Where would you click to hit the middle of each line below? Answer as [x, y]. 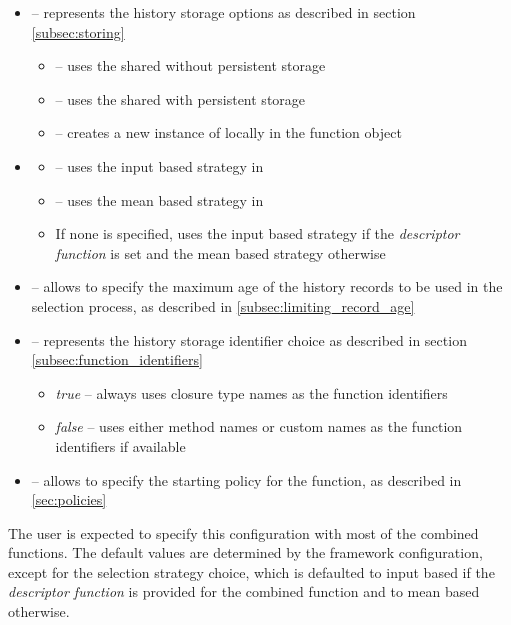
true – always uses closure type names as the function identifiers [251, 392]
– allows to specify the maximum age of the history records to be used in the [267, 286]
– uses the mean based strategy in [159, 199]
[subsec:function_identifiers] [117, 359]
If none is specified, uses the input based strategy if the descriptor [257, 233]
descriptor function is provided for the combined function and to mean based [244, 591]
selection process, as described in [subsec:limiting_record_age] [223, 305]
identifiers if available [120, 445]
